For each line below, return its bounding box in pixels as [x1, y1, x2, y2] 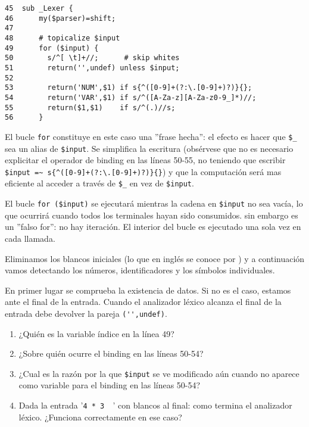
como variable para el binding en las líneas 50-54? [18, 379, 201, 391]
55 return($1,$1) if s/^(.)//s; [5, 103, 176, 112]
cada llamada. [5, 232, 55, 244]
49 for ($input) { [5, 43, 99, 52]
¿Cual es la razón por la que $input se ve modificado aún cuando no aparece [18, 367, 299, 379]
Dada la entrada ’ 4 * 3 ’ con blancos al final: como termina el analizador [18, 399, 292, 411]
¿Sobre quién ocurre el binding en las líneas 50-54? [18, 347, 204, 360]
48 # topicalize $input [5, 33, 120, 42]
